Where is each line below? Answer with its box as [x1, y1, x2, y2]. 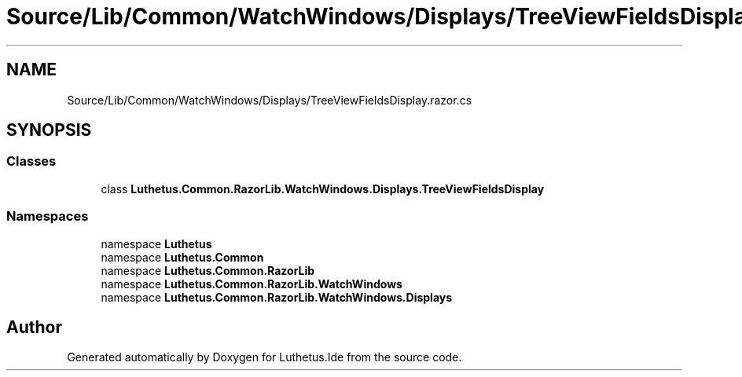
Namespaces [6, 208, 89, 225]
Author [6, 317, 62, 337]
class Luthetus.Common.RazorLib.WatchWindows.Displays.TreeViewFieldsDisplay [101, 181, 545, 196]
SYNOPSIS [6, 120, 92, 141]
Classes [6, 153, 57, 170]
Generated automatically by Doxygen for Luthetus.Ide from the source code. [67, 350, 462, 364]
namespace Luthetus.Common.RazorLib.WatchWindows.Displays [101, 290, 453, 304]
